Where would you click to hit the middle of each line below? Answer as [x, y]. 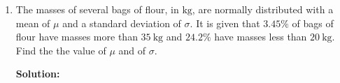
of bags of [313, 23]
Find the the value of [61, 50]
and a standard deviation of [122, 23]
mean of [33, 23]
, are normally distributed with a [263, 9]
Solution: [38, 74]
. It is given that [225, 23]
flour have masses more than [77, 37]
